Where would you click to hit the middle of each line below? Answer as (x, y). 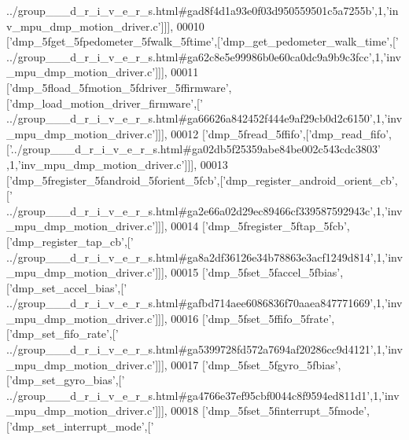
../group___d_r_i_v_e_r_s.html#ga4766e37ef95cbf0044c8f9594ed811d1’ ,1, (194, 395)
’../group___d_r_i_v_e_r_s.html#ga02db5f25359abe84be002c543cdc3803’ (195, 149)
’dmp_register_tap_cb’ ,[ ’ (71, 241)
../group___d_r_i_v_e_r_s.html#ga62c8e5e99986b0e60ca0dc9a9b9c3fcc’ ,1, (195, 56)
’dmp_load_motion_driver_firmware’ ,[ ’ (106, 103)
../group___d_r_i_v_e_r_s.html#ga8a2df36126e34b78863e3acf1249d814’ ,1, (196, 257)
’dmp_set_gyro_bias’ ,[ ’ (67, 380)
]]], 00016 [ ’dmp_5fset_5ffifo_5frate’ (243, 318)
